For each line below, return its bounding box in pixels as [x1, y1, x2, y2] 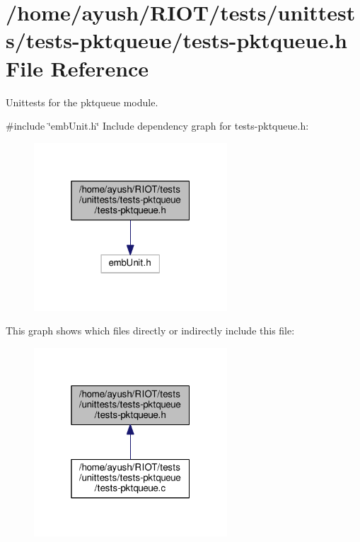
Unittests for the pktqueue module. [6, 94, 158, 109]
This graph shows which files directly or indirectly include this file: [6, 323, 295, 338]
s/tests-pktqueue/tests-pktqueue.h [6, 26, 348, 55]
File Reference [6, 53, 149, 82]
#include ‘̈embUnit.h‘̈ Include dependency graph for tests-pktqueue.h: [6, 118, 309, 133]
